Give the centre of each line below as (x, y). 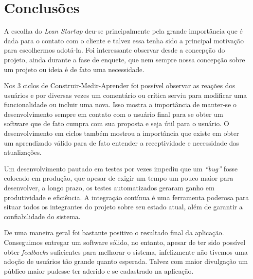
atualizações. (23, 152)
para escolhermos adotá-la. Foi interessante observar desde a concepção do (115, 50)
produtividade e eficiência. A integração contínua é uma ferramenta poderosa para (126, 197)
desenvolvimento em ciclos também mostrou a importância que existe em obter (122, 133)
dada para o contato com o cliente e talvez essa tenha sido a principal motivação (124, 40)
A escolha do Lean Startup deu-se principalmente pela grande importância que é (123, 31)
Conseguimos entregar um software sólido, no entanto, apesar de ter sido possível (125, 242)
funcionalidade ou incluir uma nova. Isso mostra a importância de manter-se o (120, 104)
